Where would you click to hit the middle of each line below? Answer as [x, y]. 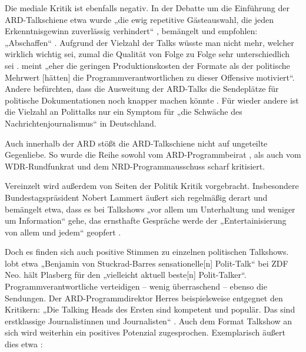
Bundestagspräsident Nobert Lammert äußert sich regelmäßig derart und [136, 197]
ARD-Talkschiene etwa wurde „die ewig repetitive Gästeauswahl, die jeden [139, 19]
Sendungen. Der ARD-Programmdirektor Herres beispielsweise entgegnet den [144, 298]
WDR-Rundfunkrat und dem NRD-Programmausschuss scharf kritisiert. [135, 166]
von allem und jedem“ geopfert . [63, 232]
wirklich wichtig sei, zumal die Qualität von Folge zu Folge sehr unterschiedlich [147, 54]
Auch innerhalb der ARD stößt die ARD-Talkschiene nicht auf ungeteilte [136, 143]
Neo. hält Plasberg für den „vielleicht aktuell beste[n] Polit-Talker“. [126, 275]
